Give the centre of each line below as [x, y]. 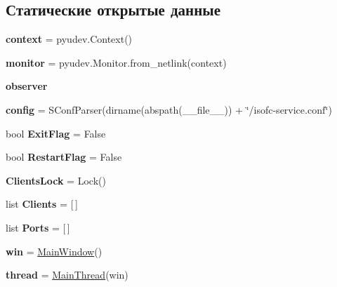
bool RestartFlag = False [64, 157]
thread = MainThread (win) [67, 275]
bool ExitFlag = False [56, 133]
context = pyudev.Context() [69, 39]
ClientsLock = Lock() [56, 180]
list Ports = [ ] [38, 227]
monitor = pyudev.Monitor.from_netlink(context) [116, 62]
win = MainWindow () [54, 251]
